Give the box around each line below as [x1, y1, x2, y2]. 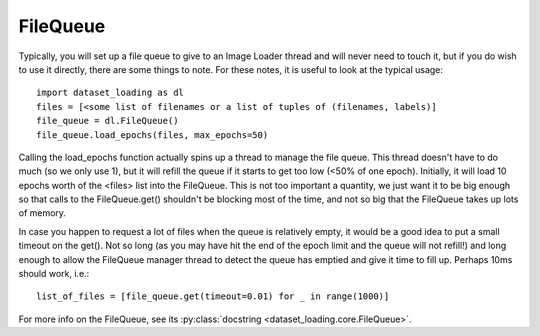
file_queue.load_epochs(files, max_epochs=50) [36, 129, 269, 140]
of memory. [18, 207, 67, 219]
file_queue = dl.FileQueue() [36, 115, 179, 127]
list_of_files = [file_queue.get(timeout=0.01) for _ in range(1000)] [36, 291, 390, 302]
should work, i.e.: [18, 268, 90, 280]
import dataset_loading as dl [36, 87, 185, 99]
